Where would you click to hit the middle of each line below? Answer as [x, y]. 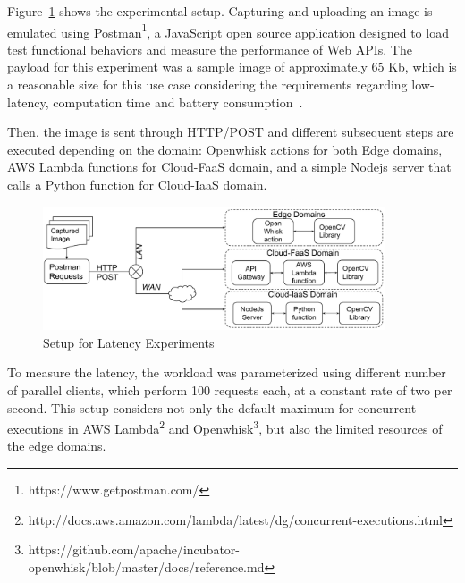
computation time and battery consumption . [178, 101]
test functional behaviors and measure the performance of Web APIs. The [210, 49]
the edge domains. [57, 446]
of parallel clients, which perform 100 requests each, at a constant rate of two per [230, 390]
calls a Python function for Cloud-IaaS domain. [137, 184]
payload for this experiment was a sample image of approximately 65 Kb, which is [232, 67]
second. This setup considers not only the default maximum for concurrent [212, 407]
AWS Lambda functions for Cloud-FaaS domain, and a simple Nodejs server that [229, 167]
